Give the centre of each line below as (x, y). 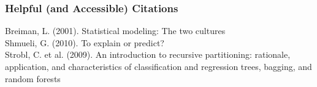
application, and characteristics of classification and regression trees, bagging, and (158, 66)
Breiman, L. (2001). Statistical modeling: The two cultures (115, 31)
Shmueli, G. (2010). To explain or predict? (85, 42)
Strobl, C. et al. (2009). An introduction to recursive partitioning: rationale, (148, 54)
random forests (33, 78)
